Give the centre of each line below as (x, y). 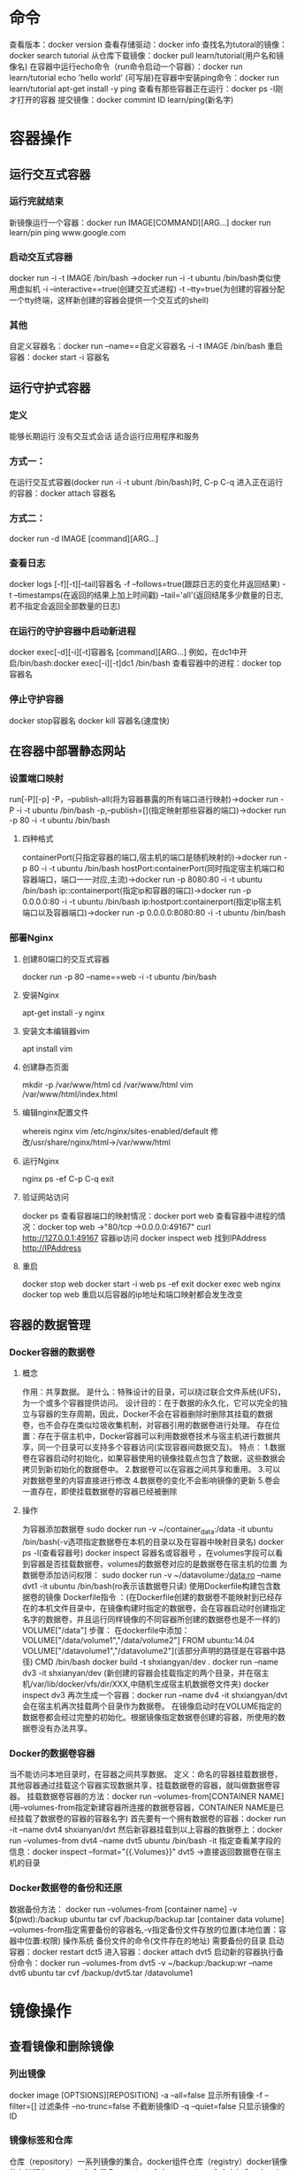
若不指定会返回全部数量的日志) (65, 606)
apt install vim (47, 1048)
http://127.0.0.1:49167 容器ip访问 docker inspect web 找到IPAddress (144, 1238)
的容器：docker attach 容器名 (63, 493)
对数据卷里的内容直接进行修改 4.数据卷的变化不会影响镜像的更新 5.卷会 (151, 1480)
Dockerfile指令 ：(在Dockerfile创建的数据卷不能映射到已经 (169, 1597)
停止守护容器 (37, 699)
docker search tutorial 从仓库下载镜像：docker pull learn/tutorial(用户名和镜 (147, 55)
